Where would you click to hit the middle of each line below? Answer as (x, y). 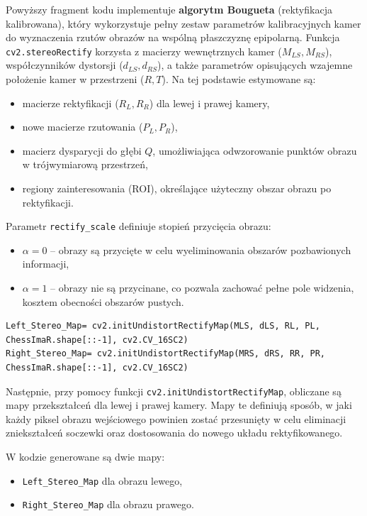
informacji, (46, 264)
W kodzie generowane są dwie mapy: (85, 457)
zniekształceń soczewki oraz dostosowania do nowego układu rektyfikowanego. (174, 433)
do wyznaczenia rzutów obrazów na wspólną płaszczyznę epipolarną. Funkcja (173, 37)
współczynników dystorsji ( (64, 65)
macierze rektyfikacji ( (70, 103)
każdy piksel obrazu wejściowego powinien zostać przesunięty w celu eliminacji (176, 418)
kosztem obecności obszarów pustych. (103, 301)
